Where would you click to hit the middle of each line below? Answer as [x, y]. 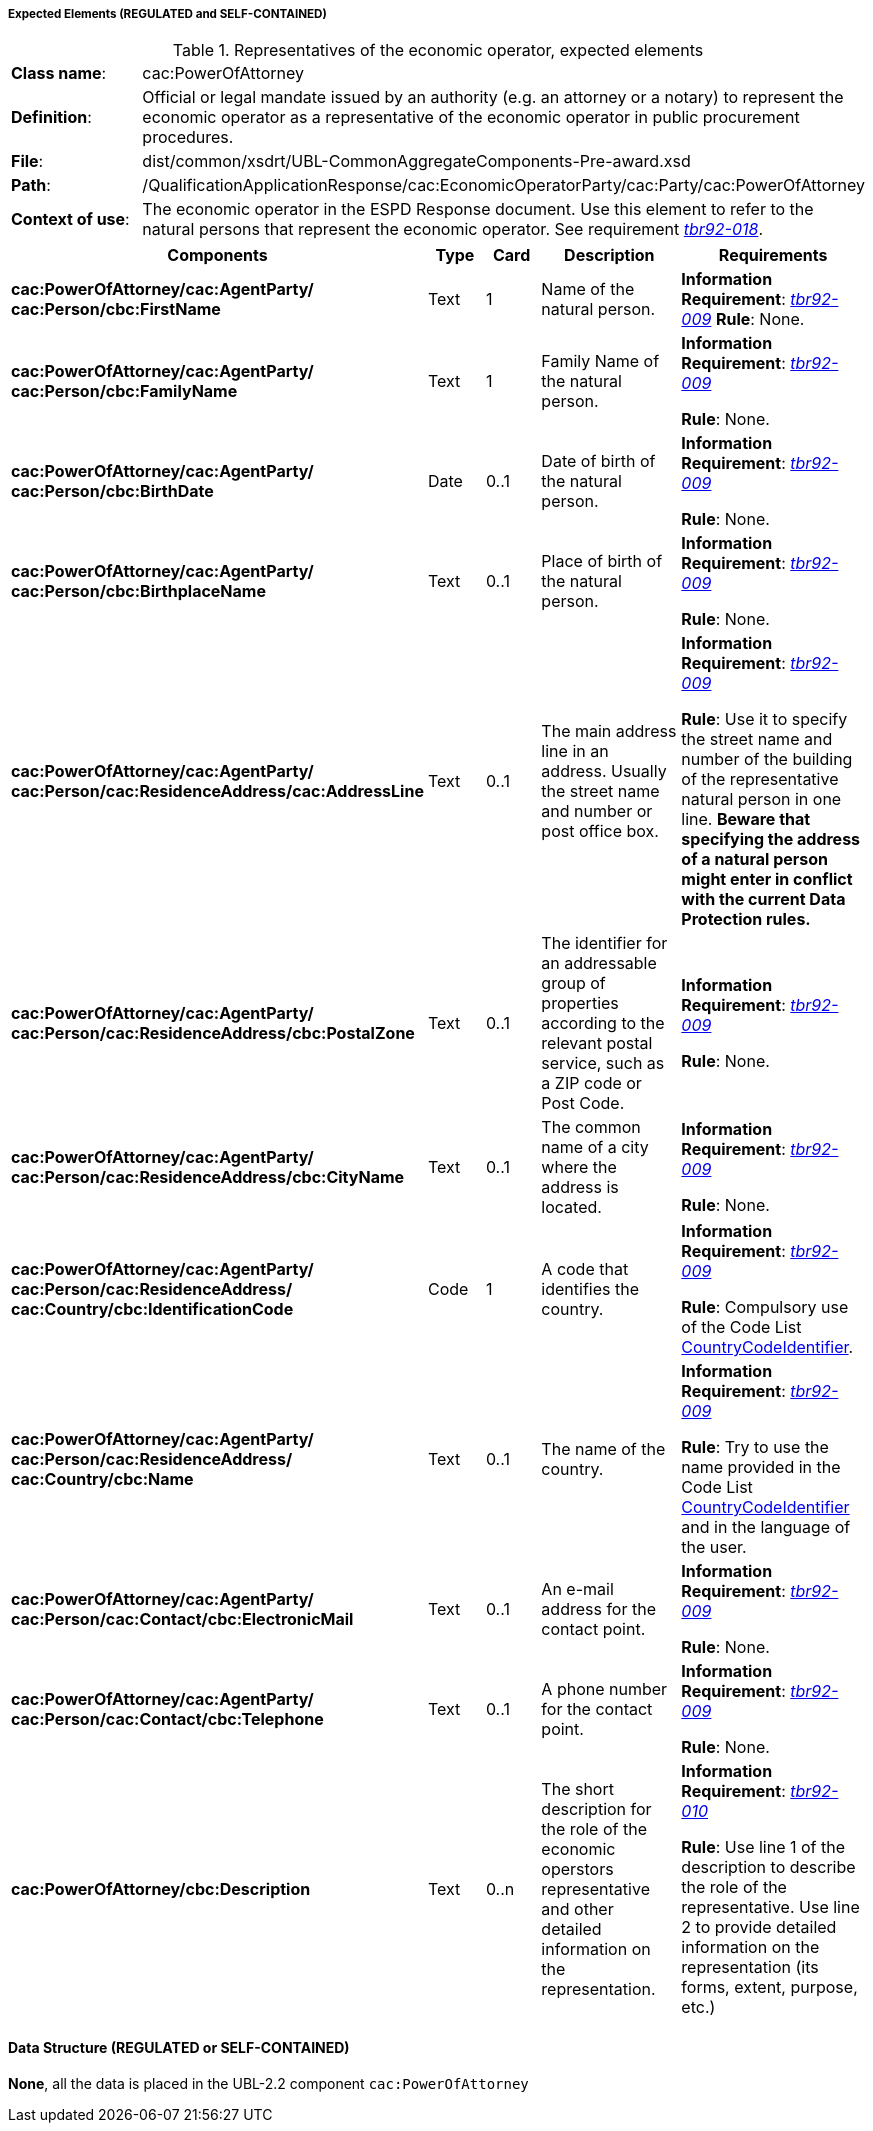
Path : [31, 185]
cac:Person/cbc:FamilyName [124, 391]
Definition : [51, 117]
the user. [714, 1547]
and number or [597, 811]
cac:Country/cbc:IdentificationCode [152, 1309]
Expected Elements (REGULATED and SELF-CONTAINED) [167, 14]
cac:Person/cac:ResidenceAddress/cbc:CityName [208, 1177]
